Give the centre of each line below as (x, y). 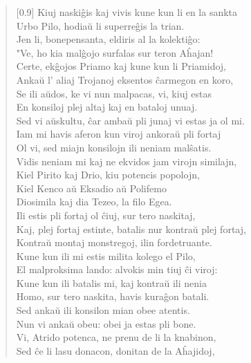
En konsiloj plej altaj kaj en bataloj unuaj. (107, 107)
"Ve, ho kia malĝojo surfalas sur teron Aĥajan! (115, 52)
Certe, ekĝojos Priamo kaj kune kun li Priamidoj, (121, 66)
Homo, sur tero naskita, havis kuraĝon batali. (113, 296)
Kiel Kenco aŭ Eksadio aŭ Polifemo (91, 188)
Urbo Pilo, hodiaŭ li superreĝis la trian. (100, 25)
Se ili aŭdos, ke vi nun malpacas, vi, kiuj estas (114, 93)
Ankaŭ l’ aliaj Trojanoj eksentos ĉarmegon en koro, (125, 79)
